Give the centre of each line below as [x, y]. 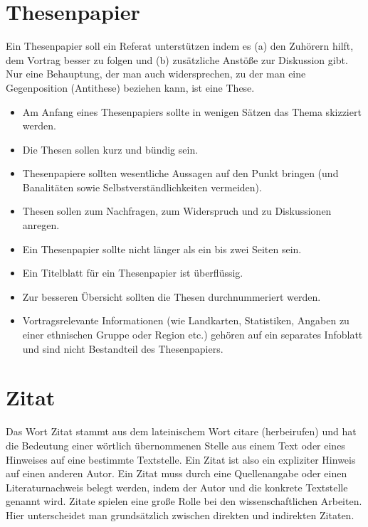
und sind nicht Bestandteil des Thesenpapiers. [123, 348]
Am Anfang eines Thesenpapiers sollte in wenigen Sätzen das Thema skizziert [192, 111]
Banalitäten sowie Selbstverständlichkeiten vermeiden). [142, 187]
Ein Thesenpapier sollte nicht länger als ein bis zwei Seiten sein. [162, 249]
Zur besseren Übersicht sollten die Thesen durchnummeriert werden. [172, 296]
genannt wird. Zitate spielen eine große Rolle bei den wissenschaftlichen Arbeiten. [184, 501]
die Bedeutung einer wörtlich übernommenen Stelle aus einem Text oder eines [175, 445]
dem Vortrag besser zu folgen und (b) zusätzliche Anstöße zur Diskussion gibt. [177, 59]
